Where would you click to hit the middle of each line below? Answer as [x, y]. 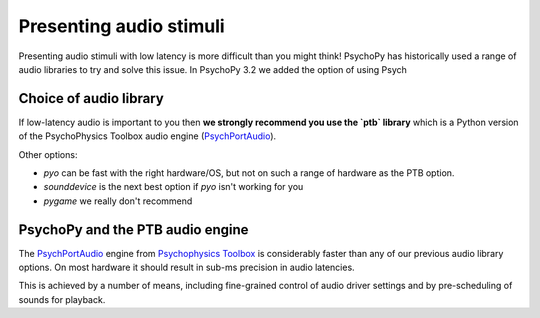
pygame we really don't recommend [118, 201]
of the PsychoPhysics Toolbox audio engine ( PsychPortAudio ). [147, 136]
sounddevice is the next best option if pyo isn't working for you [173, 187]
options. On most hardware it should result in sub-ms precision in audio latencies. [186, 267]
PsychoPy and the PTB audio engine [133, 229]
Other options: [48, 154]
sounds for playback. [62, 299]
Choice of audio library [91, 98]
